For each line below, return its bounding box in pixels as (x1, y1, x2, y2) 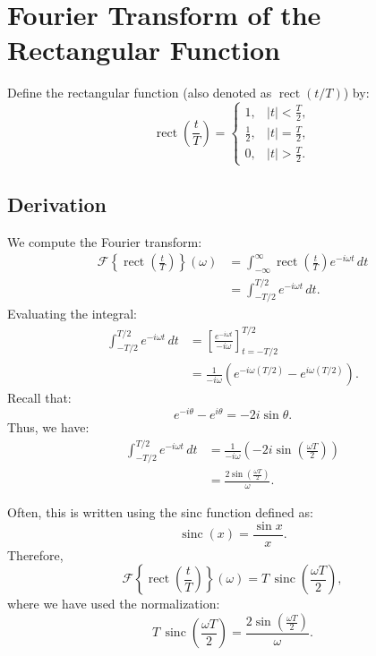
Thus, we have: (7, 418, 90, 437)
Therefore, (7, 545, 64, 564)
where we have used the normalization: (7, 594, 220, 613)
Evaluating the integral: (7, 304, 137, 323)
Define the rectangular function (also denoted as (7, 83, 272, 102)
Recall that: (7, 388, 72, 407)
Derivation (7, 190, 107, 217)
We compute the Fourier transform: (7, 232, 202, 251)
